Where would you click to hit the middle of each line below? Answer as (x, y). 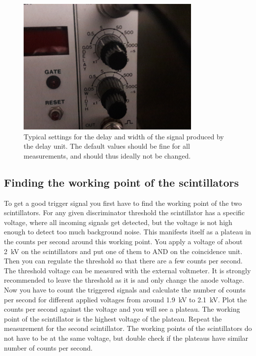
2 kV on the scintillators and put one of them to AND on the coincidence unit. (123, 251)
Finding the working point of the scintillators (122, 182)
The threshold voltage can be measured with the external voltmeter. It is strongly (128, 270)
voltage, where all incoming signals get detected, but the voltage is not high (118, 222)
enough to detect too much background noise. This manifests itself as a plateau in (128, 232)
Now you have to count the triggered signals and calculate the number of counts (125, 290)
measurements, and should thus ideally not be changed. (107, 155)
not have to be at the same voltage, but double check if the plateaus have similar (126, 338)
